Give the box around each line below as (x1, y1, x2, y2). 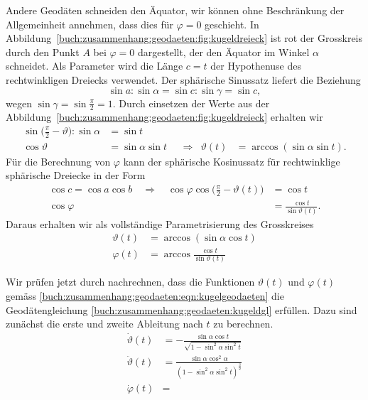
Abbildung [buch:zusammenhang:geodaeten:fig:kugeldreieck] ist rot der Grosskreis (6, 31, 363, 45)
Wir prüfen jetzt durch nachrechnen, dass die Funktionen (6, 274, 255, 289)
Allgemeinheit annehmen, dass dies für (6, 16, 173, 31)
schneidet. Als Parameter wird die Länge (6, 58, 183, 73)
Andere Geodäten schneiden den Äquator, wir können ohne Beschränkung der (6, 3, 345, 17)
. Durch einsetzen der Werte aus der (112, 95, 270, 110)
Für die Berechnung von (6, 153, 111, 168)
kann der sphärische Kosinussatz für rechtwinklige (123, 153, 340, 168)
